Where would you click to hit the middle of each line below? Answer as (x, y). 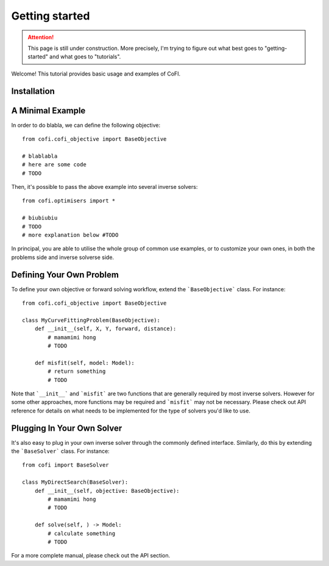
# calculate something (82, 533)
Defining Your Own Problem (65, 274)
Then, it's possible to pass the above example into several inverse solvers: (104, 186)
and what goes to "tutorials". (85, 57)
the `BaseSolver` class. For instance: (60, 451)
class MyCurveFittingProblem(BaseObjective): (91, 320)
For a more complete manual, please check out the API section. (91, 556)
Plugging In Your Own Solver (67, 428)
